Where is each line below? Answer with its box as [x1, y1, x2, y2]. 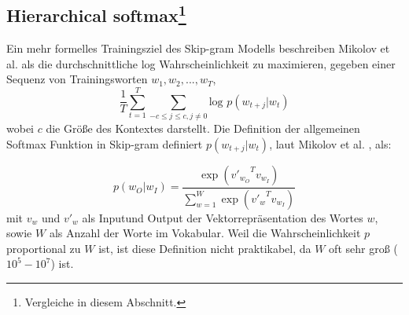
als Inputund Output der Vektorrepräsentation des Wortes [82, 209, 363, 225]
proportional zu [6, 240, 81, 256]
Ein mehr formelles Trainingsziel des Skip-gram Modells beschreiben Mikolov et [6, 40, 390, 57]
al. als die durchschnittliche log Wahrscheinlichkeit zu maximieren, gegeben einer [6, 55, 396, 71]
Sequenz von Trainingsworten [6, 71, 148, 87]
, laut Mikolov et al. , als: [269, 135, 392, 152]
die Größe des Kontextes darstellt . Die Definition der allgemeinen [46, 120, 360, 137]
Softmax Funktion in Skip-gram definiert [6, 135, 203, 152]
